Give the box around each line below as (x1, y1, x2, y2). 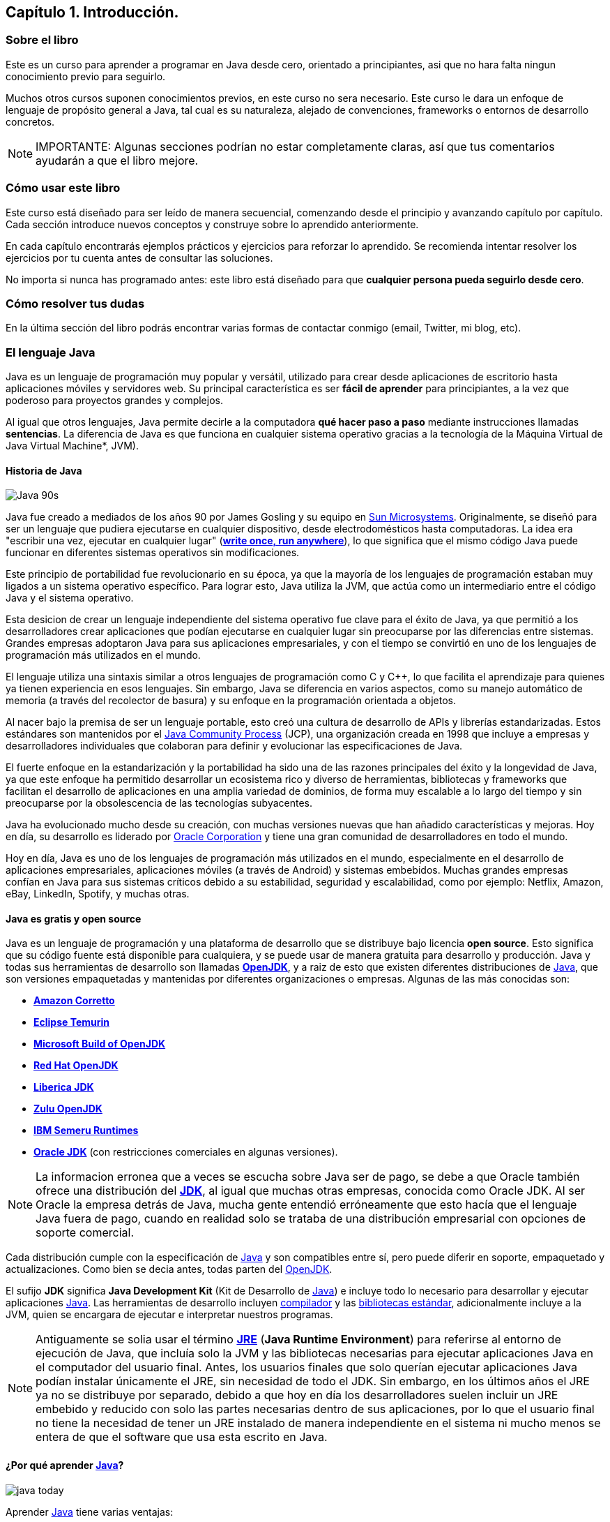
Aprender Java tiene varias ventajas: (6, 1505, 174, 1518)
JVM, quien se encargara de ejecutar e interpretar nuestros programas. (6, 1308, 333, 1321)
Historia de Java (6, 464, 82, 477)
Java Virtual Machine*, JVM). (6, 440, 139, 452)
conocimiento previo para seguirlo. (6, 70, 166, 82)
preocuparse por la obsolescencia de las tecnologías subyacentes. (6, 797, 313, 810)
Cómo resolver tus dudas (6, 296, 145, 311)
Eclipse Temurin (33, 1016, 110, 1029)
